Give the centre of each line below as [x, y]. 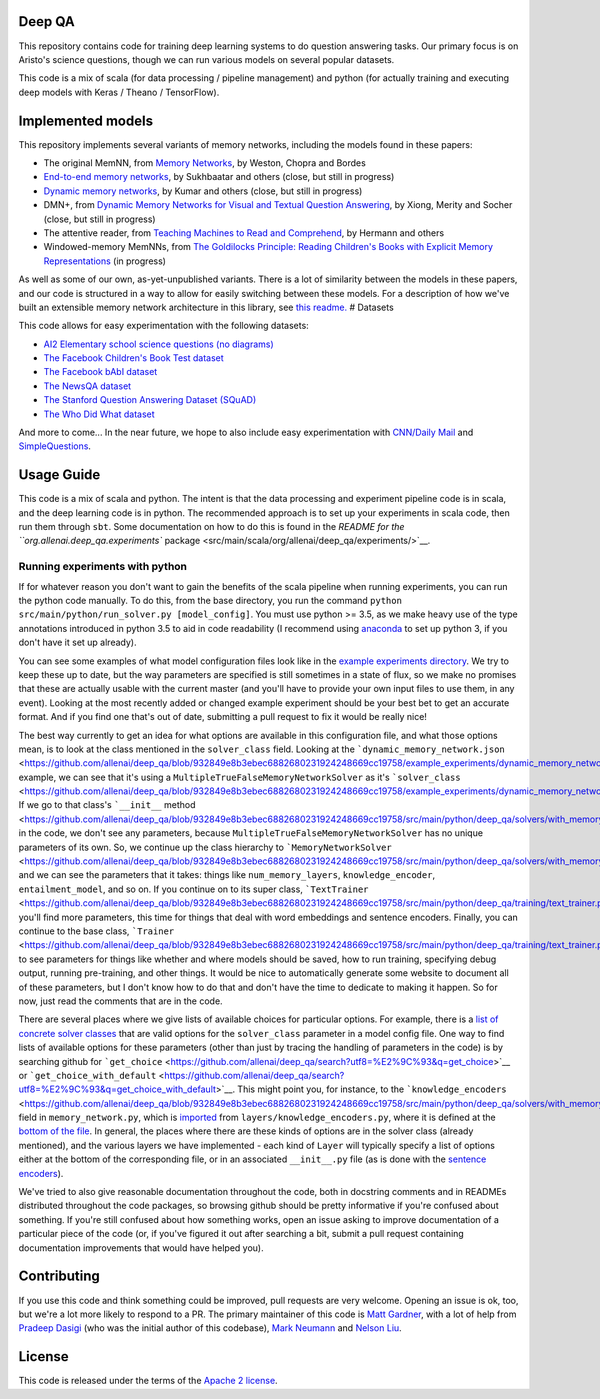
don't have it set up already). [77, 642]
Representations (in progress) [105, 261]
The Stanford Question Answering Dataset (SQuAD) [150, 400]
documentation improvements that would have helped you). [141, 1247]
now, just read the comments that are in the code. [121, 1001]
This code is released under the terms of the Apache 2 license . [148, 1381]
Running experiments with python [103, 567]
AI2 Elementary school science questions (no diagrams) [158, 344]
